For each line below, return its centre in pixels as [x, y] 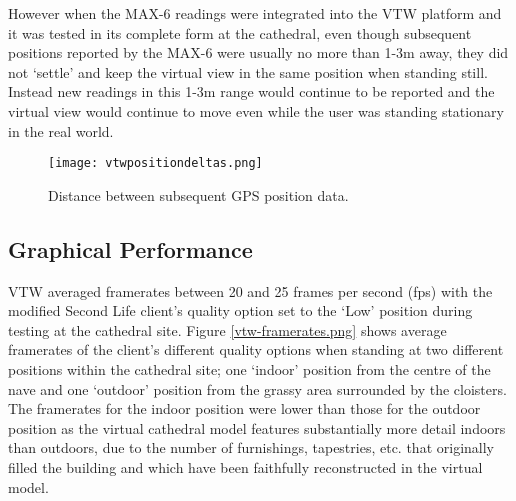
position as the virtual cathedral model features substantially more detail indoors [257, 427]
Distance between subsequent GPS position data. [198, 194]
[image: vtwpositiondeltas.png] [155, 163]
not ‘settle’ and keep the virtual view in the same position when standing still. [248, 71]
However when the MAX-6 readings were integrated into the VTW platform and [255, 13]
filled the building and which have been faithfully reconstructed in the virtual [245, 466]
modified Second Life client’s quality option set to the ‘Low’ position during [240, 310]
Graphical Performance [130, 248]
